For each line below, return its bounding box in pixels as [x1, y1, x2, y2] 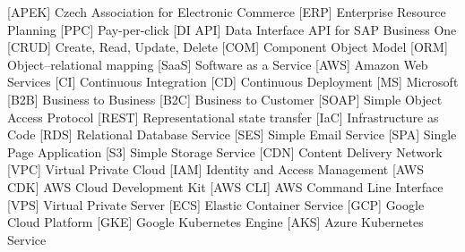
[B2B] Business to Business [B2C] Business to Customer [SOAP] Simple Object [7, 89, 443, 108]
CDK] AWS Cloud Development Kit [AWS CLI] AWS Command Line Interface [7, 177, 443, 196]
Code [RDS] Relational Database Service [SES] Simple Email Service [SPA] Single [7, 125, 457, 144]
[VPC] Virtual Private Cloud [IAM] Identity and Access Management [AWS [7, 160, 424, 179]
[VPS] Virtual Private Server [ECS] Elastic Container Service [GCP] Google [7, 195, 425, 214]
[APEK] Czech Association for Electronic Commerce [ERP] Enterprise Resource [7, 3, 446, 21]
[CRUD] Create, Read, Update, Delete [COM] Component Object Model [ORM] [7, 38, 448, 56]
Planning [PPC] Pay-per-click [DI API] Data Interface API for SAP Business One [7, 20, 457, 38]
